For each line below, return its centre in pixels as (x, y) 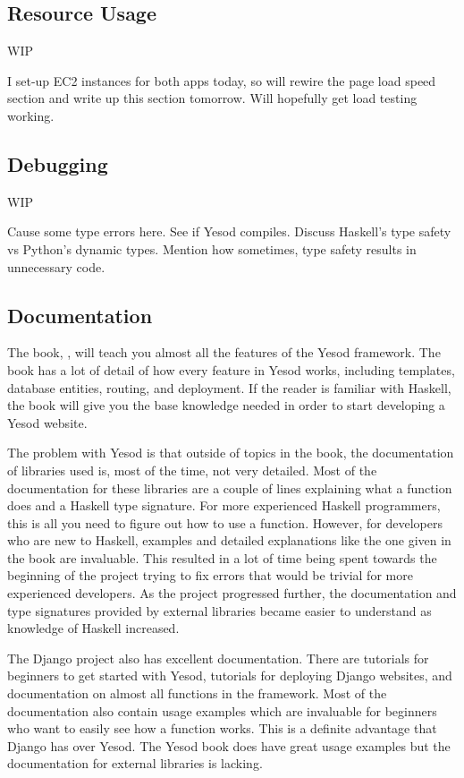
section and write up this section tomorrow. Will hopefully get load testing (212, 98)
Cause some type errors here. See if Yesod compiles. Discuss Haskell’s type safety (229, 231)
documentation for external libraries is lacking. (135, 763)
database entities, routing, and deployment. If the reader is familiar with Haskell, (229, 387)
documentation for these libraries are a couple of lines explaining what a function (230, 487)
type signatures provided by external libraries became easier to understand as (219, 610)
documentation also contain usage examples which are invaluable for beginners (222, 710)
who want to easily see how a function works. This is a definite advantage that (222, 728)
